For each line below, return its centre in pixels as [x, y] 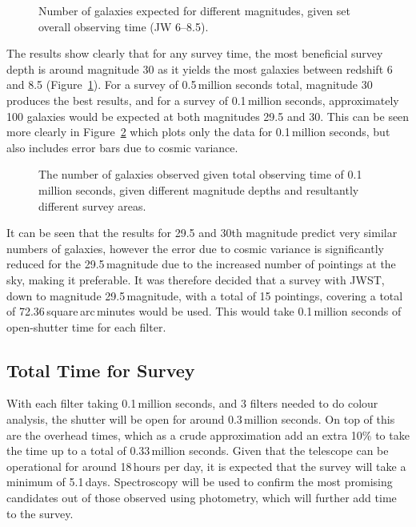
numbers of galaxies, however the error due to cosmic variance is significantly [195, 248]
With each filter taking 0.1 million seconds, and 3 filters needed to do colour [192, 403]
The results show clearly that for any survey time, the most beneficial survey [195, 53]
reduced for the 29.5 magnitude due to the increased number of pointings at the [201, 264]
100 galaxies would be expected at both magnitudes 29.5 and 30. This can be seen [208, 116]
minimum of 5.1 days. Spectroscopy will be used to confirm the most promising [200, 482]
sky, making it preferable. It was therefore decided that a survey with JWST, [196, 279]
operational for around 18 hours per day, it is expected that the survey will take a [206, 466]
